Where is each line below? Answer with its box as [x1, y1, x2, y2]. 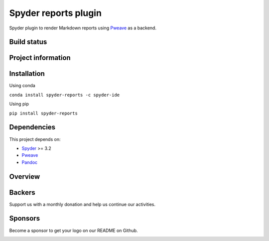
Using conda [9, 83, 36, 89]
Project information [9, 54, 71, 62]
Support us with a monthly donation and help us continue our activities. [9, 201, 155, 207]
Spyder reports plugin [9, 7, 102, 18]
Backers [9, 188, 35, 197]
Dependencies [9, 123, 56, 131]
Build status [9, 38, 47, 46]
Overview [9, 172, 40, 181]
